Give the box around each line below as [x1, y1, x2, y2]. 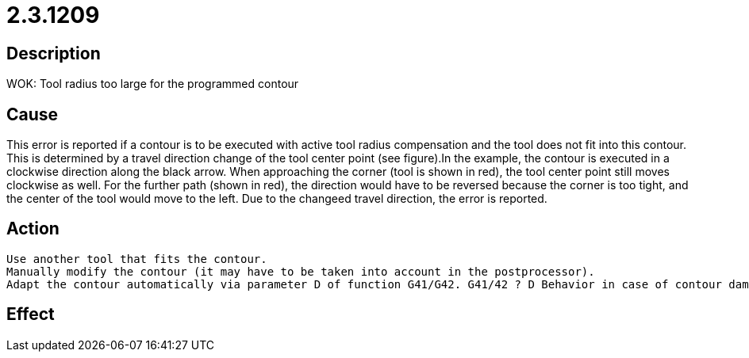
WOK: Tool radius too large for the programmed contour [6, 77, 299, 91]
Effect [6, 304, 55, 325]
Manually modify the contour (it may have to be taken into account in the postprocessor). [6, 265, 595, 278]
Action [6, 219, 60, 239]
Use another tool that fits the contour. [6, 252, 267, 265]
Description [6, 43, 101, 63]
